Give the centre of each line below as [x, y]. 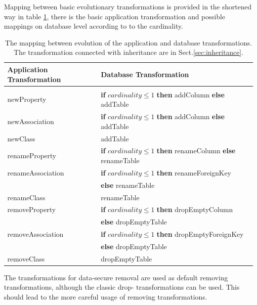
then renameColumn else [196, 151]
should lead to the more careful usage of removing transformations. [106, 297]
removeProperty [32, 209]
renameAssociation [36, 172]
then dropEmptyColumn [195, 209]
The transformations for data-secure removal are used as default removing [116, 277]
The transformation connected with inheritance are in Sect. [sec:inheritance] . [128, 52]
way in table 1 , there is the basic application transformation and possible [115, 16]
